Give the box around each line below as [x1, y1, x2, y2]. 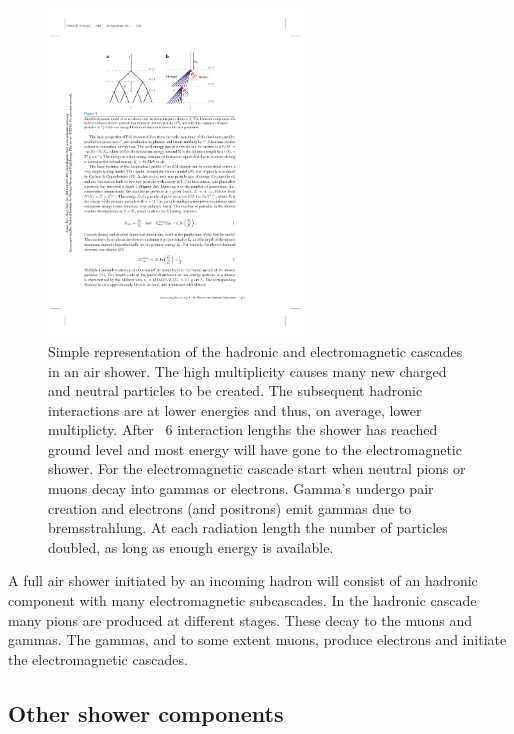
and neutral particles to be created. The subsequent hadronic [48, 380, 423, 401]
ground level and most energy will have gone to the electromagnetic [48, 438, 462, 459]
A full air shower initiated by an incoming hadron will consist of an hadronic [8, 570, 478, 591]
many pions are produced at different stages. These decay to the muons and [8, 609, 473, 630]
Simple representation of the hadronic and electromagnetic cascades [48, 340, 463, 361]
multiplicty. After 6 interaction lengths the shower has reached [48, 419, 438, 440]
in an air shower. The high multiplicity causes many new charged [48, 360, 447, 381]
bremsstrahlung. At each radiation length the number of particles [48, 517, 448, 538]
